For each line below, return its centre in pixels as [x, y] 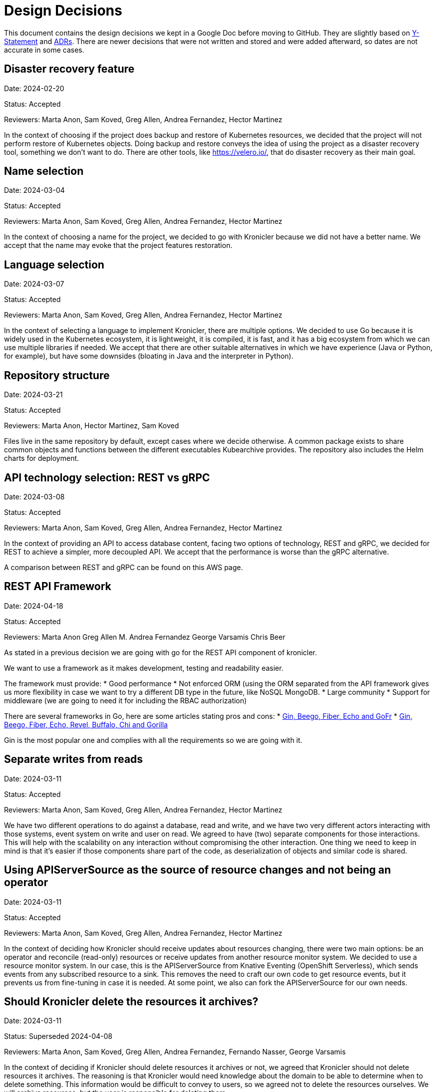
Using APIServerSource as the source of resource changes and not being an [197, 870]
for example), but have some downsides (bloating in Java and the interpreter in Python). [149, 356]
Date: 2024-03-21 [33, 395]
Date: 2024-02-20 [34, 88]
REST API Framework [58, 587]
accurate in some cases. [44, 50]
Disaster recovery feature [69, 69]
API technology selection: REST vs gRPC [107, 477]
